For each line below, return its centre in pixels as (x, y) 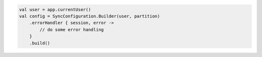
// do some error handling (72, 29)
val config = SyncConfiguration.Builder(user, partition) (90, 16)
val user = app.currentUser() (55, 9)
